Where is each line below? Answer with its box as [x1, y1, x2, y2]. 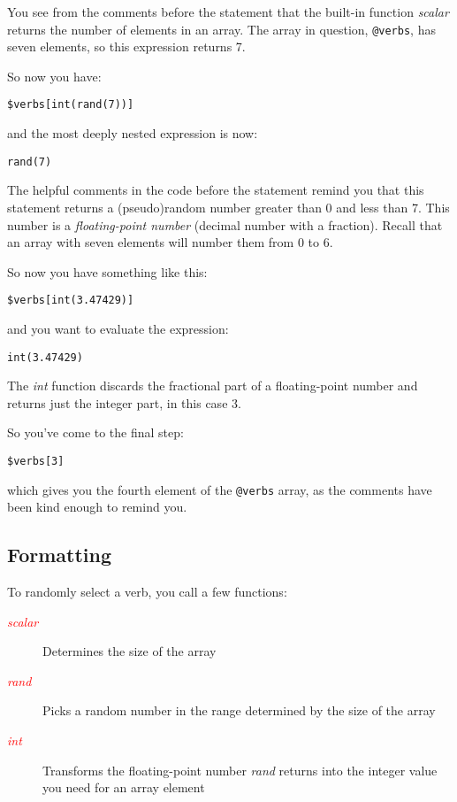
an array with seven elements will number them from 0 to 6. [7, 233, 333, 251]
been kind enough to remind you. [7, 497, 187, 516]
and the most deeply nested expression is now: [7, 124, 258, 143]
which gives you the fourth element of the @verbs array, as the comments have [7, 480, 432, 498]
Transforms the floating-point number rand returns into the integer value [42, 760, 438, 779]
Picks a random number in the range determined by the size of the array [42, 701, 436, 720]
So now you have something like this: [7, 262, 208, 281]
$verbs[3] [7, 455, 65, 467]
